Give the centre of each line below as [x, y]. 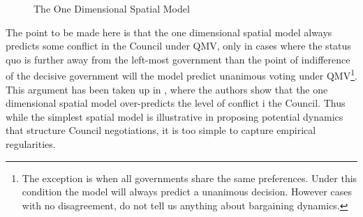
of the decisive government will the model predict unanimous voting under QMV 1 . [181, 75]
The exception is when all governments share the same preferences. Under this [190, 178]
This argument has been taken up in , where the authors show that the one [167, 89]
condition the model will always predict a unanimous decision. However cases [187, 192]
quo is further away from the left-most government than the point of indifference [178, 59]
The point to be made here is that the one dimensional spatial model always [169, 32]
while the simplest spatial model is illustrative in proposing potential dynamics [175, 116]
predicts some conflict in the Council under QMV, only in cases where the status [178, 46]
